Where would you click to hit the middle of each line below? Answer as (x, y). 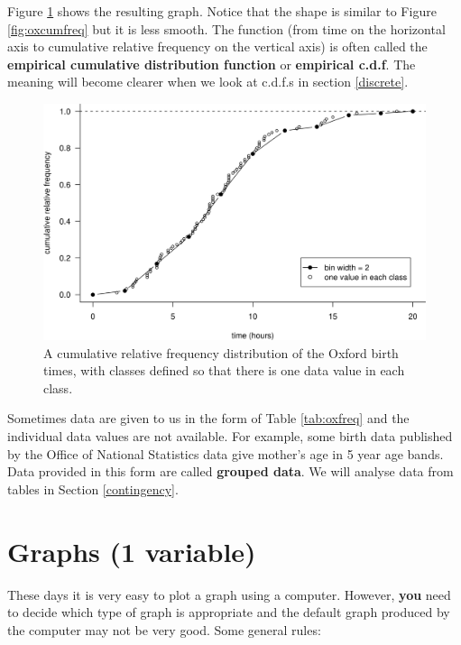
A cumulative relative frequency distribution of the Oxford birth (221, 352)
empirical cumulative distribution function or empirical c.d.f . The (212, 64)
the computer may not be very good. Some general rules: (164, 629)
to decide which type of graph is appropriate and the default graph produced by (229, 612)
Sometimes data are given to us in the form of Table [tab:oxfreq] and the (208, 418)
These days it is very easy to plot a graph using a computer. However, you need (229, 594)
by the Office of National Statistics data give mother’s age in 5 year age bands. (226, 453)
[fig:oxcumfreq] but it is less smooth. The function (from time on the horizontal (226, 28)
